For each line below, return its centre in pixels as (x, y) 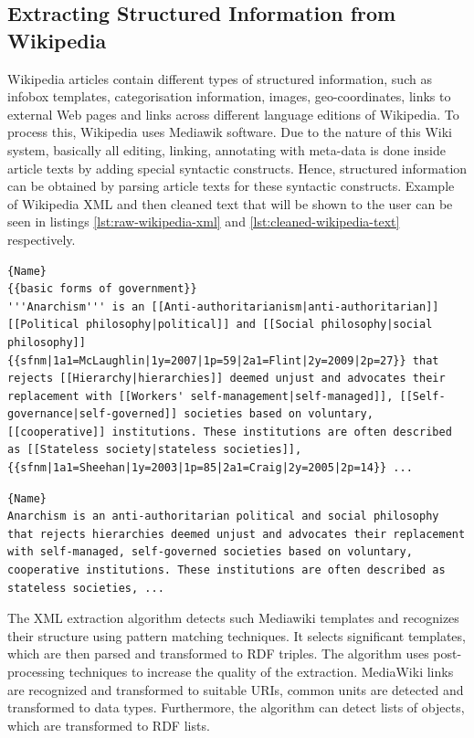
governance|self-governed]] (93, 414)
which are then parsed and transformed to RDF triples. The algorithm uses (218, 654)
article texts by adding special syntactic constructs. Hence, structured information (237, 168)
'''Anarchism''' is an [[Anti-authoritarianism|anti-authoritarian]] (223, 306)
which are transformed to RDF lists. (109, 725)
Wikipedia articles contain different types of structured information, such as (220, 78)
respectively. (42, 239)
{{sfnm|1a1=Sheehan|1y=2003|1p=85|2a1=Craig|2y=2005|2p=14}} (197, 468)
